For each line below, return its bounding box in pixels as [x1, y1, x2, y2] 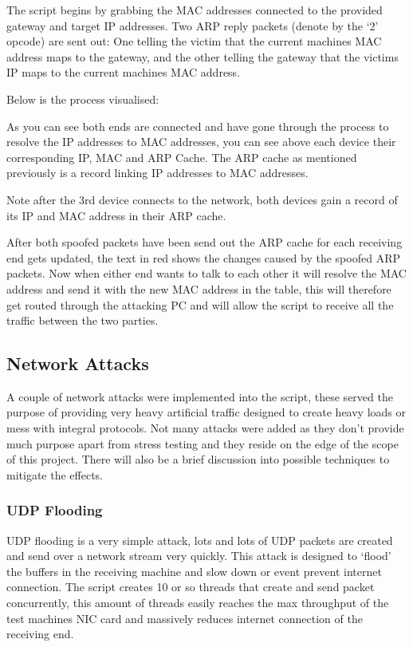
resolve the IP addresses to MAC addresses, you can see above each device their [6, 133, 396, 150]
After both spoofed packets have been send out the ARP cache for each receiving [6, 234, 403, 251]
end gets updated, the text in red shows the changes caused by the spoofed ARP [6, 249, 400, 266]
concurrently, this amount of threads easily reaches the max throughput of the [6, 594, 389, 611]
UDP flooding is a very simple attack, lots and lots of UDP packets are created [6, 531, 393, 548]
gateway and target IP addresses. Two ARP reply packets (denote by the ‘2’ [6, 17, 379, 34]
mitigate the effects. [6, 466, 103, 483]
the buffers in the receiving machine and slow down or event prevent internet [6, 562, 382, 579]
